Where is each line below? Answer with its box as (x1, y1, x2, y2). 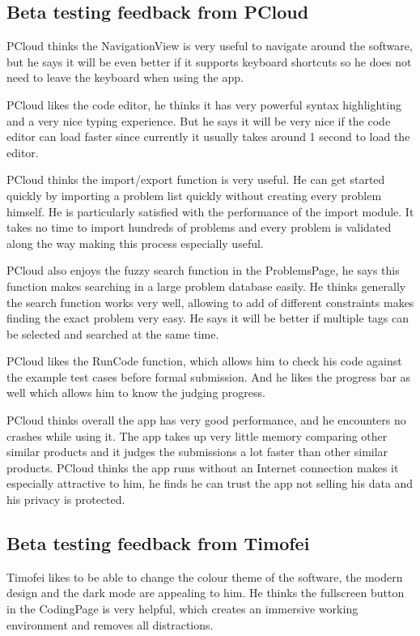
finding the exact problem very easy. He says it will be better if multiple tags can (6, 309, 409, 327)
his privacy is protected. (6, 491, 125, 508)
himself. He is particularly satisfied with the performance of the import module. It (6, 203, 414, 220)
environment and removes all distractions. (6, 616, 214, 633)
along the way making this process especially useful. (6, 234, 264, 251)
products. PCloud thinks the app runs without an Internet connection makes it (6, 459, 399, 476)
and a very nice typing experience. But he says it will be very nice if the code (6, 112, 391, 129)
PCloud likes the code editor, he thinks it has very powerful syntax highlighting (6, 96, 401, 113)
